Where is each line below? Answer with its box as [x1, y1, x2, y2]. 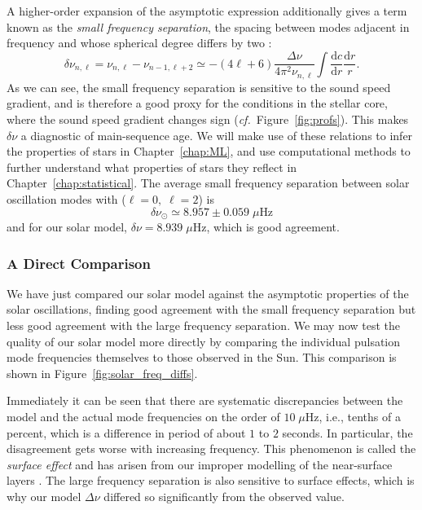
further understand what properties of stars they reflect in [7, 158, 297, 175]
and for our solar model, [7, 218, 127, 235]
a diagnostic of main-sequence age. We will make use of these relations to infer [20, 126, 413, 143]
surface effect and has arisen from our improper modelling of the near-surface [7, 455, 393, 473]
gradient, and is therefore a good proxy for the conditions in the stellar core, [7, 95, 388, 112]
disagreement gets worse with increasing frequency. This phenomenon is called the [7, 440, 416, 457]
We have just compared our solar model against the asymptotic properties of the [7, 284, 409, 301]
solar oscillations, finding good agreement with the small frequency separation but [7, 301, 416, 318]
